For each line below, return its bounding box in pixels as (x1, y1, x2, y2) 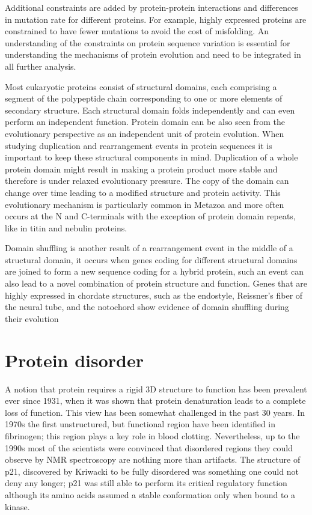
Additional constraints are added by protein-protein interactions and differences (5, 1, 298, 13)
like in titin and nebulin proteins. (5, 221, 127, 234)
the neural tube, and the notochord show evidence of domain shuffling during (5, 300, 289, 313)
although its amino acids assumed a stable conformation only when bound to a (5, 488, 296, 501)
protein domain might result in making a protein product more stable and (5, 162, 278, 175)
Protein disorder (5, 347, 144, 372)
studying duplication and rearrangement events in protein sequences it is (5, 139, 272, 151)
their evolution (5, 312, 59, 325)
